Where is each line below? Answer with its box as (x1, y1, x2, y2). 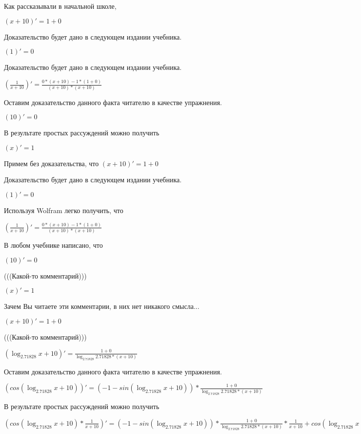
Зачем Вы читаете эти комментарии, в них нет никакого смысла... (4, 301, 200, 311)
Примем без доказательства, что (4, 158, 99, 168)
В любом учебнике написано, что (4, 240, 103, 250)
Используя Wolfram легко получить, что (4, 205, 123, 215)
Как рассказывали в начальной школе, (4, 1, 117, 11)
